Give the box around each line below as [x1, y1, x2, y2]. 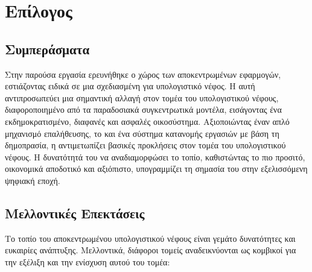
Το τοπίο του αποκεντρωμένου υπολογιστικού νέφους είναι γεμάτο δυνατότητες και [5, 232, 296, 244]
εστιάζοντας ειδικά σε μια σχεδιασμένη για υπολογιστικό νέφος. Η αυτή [5, 80, 255, 92]
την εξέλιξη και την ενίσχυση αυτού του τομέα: [5, 255, 170, 268]
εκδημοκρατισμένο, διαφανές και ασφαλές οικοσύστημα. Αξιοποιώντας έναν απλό [5, 115, 290, 127]
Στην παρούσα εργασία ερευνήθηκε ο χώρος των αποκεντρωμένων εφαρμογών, [5, 68, 281, 80]
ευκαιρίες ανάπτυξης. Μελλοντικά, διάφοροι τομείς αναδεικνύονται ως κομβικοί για [5, 244, 296, 256]
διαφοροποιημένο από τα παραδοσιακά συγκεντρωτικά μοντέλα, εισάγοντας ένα [5, 103, 282, 116]
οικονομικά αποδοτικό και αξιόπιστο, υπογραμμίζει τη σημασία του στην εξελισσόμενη [5, 162, 308, 175]
